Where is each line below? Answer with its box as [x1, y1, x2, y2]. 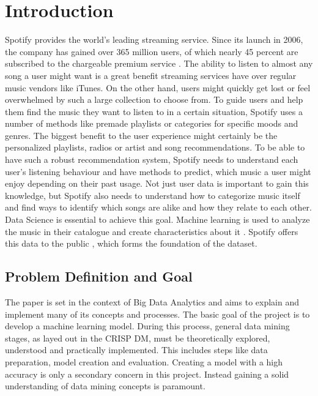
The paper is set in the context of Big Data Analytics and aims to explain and [5, 296, 299, 308]
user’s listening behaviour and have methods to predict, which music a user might [5, 165, 311, 177]
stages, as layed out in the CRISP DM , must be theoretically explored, [5, 331, 270, 344]
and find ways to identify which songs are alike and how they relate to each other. [5, 201, 312, 214]
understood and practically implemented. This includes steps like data [5, 343, 268, 356]
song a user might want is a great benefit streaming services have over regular [5, 69, 297, 81]
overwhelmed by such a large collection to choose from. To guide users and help [5, 93, 303, 106]
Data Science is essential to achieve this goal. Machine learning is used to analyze [5, 213, 310, 226]
